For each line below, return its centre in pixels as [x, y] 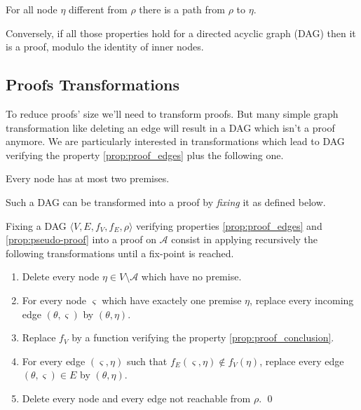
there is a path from [182, 9]
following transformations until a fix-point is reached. [120, 253]
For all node [32, 9]
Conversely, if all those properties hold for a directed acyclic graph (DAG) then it [181, 33]
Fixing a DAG [36, 225]
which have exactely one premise [172, 300]
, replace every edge [302, 361]
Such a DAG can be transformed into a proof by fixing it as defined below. [166, 201]
